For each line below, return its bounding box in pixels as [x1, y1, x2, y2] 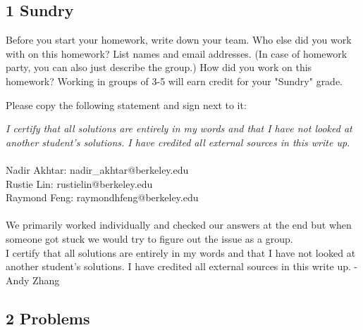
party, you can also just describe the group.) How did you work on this [6, 60, 312, 75]
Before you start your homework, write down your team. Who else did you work [6, 32, 352, 47]
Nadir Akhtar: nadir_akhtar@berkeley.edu [6, 162, 189, 177]
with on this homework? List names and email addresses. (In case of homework [6, 46, 347, 61]
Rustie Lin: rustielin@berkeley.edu [6, 176, 153, 191]
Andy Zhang [6, 272, 60, 287]
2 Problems [6, 307, 90, 329]
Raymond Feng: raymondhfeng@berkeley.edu [6, 190, 199, 205]
